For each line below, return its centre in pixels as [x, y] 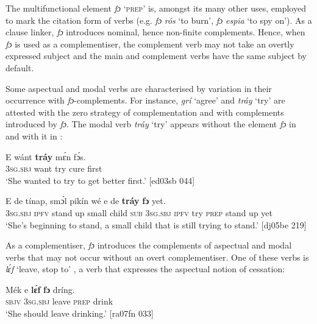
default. [20, 67]
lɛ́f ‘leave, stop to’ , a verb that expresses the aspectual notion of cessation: [145, 269]
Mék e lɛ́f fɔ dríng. [40, 289]
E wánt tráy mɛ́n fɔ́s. [46, 156]
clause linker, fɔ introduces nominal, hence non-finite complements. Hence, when [155, 32]
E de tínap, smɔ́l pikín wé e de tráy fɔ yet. [86, 201]
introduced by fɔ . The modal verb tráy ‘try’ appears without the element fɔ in [151, 124]
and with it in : [34, 136]
